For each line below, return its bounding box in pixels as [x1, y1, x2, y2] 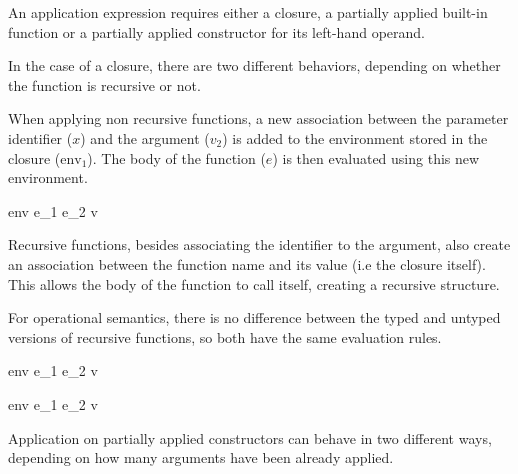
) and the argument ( [80, 127, 210, 148]
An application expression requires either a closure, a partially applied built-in [8, 2, 488, 22]
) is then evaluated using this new [272, 147, 480, 168]
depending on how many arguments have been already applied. [8, 447, 394, 468]
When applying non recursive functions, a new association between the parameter [8, 108, 509, 129]
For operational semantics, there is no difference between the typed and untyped [8, 307, 501, 328]
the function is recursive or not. [8, 74, 201, 95]
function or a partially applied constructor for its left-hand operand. [8, 21, 425, 42]
